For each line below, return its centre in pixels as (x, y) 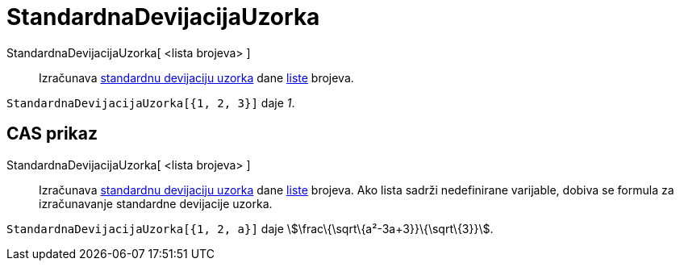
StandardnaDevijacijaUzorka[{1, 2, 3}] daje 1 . (151, 102)
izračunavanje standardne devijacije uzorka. (156, 203)
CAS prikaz (52, 134)
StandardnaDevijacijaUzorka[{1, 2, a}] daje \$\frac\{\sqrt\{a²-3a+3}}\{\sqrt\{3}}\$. (250, 228)
